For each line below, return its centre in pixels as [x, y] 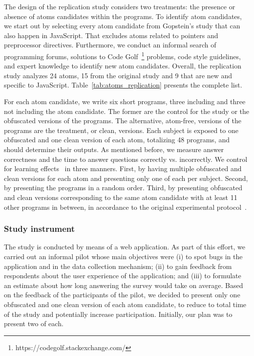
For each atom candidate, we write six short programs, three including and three [125, 101]
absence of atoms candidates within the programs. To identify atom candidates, [123, 16]
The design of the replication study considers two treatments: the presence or [120, 6]
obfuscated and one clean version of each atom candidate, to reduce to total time [125, 304]
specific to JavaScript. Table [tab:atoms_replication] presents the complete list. [123, 85]
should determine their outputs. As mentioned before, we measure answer [114, 149]
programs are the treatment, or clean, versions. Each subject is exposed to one [121, 130]
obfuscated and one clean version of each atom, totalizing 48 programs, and [117, 140]
